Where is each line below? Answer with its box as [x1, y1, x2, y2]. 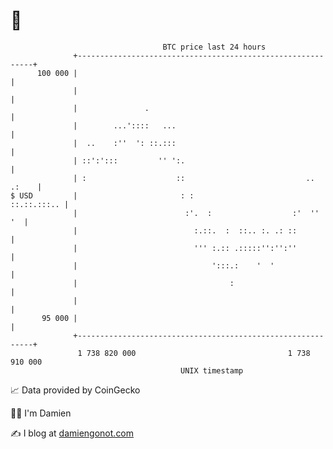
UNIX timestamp [180, 365, 244, 376]
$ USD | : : [10, 190, 195, 201]
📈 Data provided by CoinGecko [10, 384, 141, 396]
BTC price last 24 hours [162, 42, 267, 52]
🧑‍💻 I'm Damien [10, 407, 72, 419]
